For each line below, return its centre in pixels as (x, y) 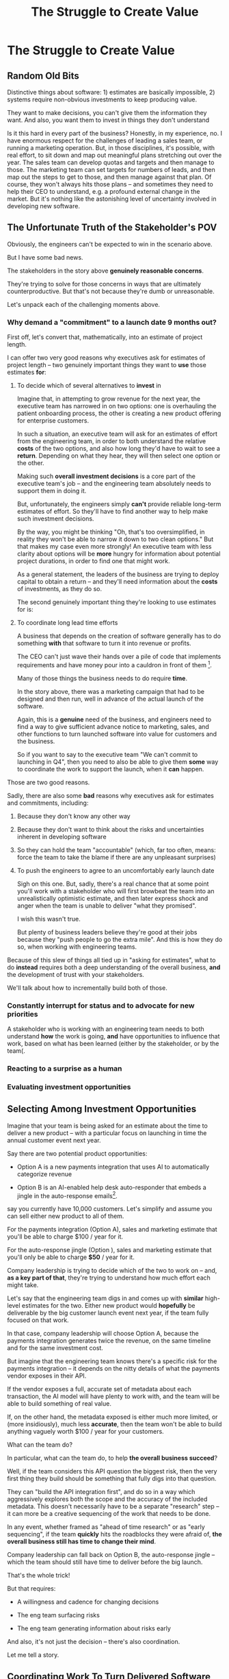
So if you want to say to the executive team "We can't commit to (107, 754)
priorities (23, 1014)
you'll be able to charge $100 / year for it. (65, 1236)
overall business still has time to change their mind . (81, 1541)
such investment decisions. (55, 519)
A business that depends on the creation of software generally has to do (119, 636)
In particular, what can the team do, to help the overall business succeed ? (112, 1458)
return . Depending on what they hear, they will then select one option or (119, 456)
